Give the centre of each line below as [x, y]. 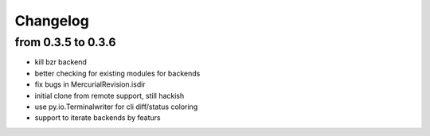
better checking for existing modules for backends [117, 73]
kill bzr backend [61, 62]
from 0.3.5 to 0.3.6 [65, 42]
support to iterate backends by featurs [98, 118]
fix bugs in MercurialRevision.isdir [90, 84]
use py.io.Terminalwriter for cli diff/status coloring [116, 107]
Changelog [52, 21]
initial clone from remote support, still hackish [109, 95]
